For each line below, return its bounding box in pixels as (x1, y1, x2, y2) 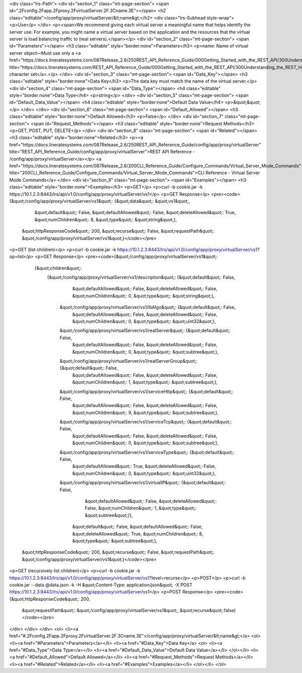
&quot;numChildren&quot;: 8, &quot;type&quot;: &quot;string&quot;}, (34, 217, 177, 223)
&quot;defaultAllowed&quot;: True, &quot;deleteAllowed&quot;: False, (72, 463, 216, 469)
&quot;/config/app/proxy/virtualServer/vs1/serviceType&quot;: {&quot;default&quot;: (59, 449, 235, 455)
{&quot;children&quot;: (34, 265, 82, 271)
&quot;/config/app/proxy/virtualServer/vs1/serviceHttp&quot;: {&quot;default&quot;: (59, 388, 234, 394)
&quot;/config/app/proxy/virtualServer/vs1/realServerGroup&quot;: (59, 358, 198, 364)
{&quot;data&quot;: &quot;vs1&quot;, (114, 198, 190, 204)
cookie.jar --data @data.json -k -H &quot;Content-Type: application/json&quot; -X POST (9, 582, 193, 588)
